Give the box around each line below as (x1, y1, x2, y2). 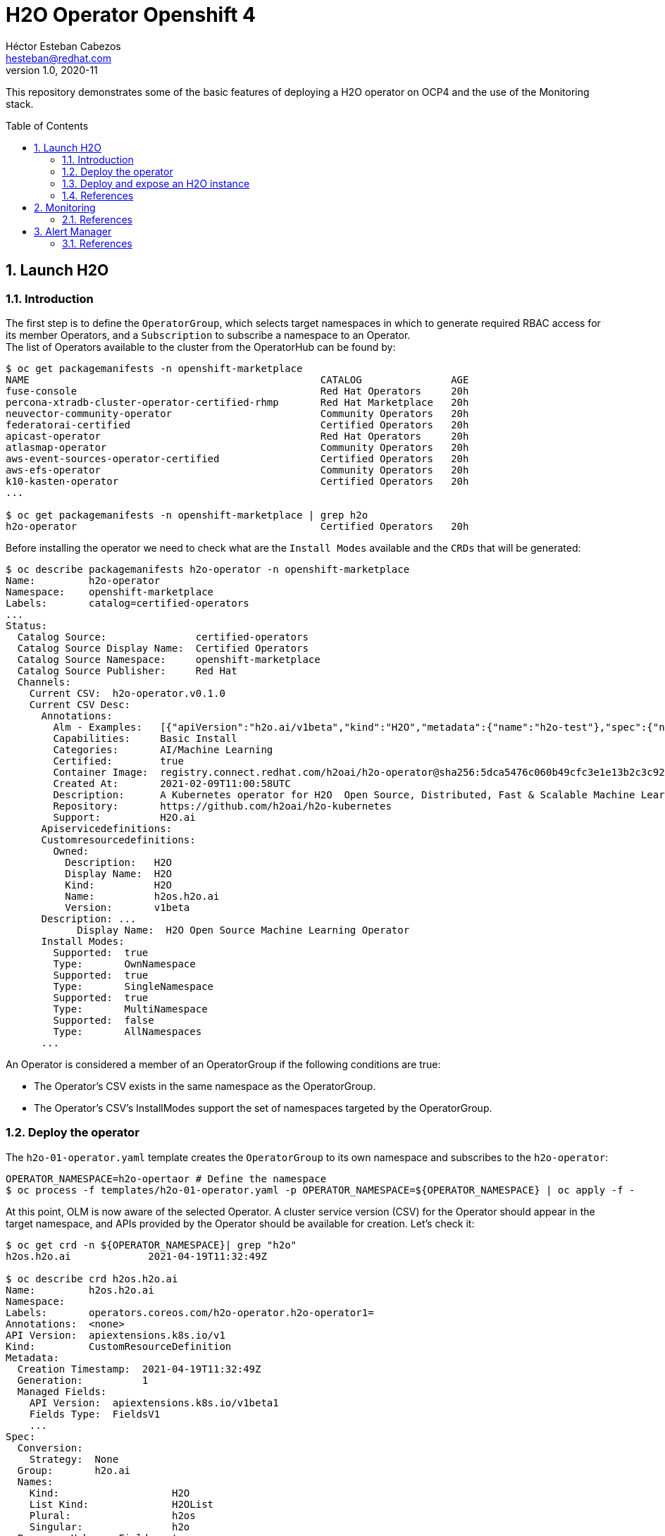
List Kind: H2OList (29, 1498, 214, 1510)
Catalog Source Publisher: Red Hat (17, 664, 237, 676)
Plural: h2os (29, 1509, 196, 1521)
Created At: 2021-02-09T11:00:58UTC (53, 777, 291, 789)
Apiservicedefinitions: (41, 822, 173, 834)
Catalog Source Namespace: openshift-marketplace (17, 653, 321, 665)
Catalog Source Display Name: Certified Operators (17, 642, 309, 654)
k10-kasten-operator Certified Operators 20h (6, 475, 469, 487)
